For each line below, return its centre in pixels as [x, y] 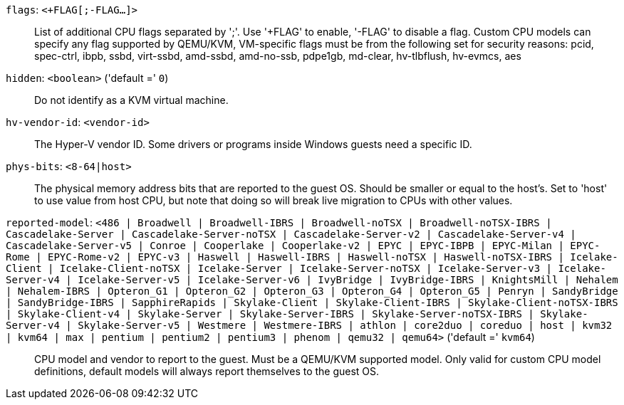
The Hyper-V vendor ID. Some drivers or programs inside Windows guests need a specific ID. [253, 144]
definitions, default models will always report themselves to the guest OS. [207, 371]
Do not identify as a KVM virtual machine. [131, 100]
